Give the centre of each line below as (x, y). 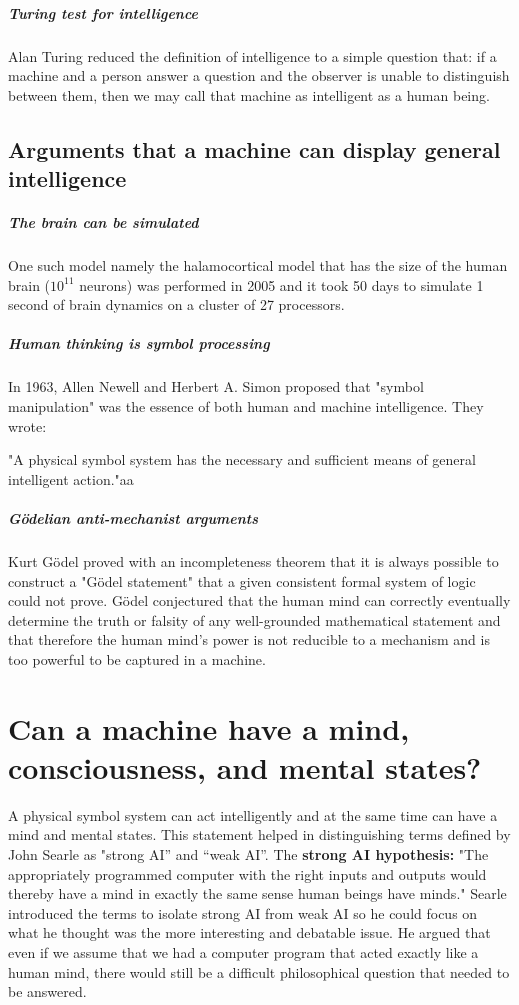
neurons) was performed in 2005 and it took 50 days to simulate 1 (281, 284)
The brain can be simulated (103, 222)
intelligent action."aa (71, 478)
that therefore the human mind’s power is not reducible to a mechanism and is (249, 639)
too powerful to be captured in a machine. (137, 658)
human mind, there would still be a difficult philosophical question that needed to (259, 971)
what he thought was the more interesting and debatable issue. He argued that (249, 932)
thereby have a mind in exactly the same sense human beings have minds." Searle (257, 893)
